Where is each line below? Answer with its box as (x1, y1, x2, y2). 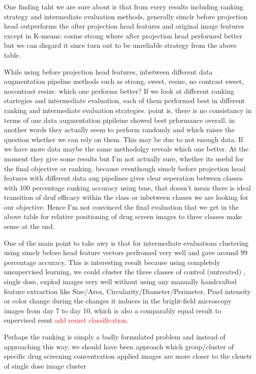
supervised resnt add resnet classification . (4, 315, 128, 325)
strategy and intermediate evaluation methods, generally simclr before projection (4, 11, 248, 21)
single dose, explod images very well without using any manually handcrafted (4, 276, 237, 287)
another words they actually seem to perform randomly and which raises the (4, 124, 235, 135)
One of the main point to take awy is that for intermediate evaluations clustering (4, 237, 249, 248)
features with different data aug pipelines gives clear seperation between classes (4, 173, 243, 183)
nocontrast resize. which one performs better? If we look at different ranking (4, 85, 234, 96)
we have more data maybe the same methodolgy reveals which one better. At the (4, 144, 249, 154)
